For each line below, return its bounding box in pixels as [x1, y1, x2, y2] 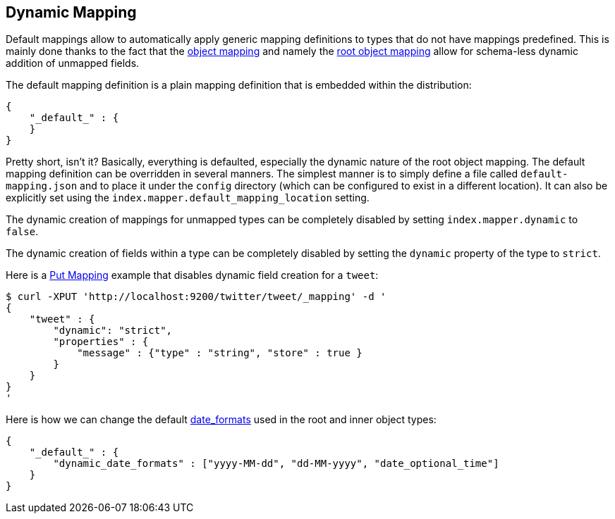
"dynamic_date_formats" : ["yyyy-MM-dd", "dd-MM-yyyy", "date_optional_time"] [53, 458, 499, 470]
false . [6, 225, 39, 238]
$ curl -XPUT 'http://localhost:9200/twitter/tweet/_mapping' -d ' [6, 291, 386, 303]
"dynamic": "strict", [53, 325, 173, 337]
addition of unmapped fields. [6, 57, 140, 70]
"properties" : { [53, 336, 149, 348]
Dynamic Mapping [6, 4, 137, 21]
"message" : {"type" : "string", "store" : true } [77, 347, 363, 359]
